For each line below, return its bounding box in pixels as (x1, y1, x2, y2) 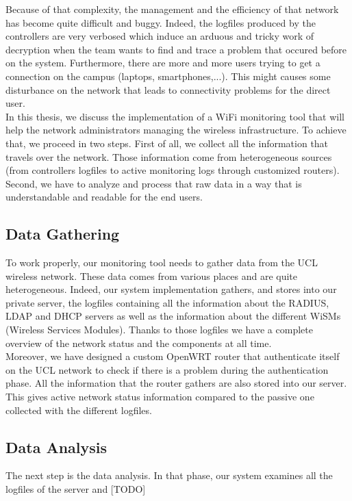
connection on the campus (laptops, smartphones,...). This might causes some (5, 68, 331, 83)
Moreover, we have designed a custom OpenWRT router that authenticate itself (5, 349, 340, 363)
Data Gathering (5, 223, 120, 244)
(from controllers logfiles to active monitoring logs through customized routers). (5, 163, 340, 177)
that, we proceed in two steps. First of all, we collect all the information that (5, 136, 329, 150)
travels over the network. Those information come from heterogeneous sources (5, 149, 332, 164)
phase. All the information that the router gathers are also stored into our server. (5, 376, 347, 390)
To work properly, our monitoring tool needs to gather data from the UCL (5, 255, 318, 270)
